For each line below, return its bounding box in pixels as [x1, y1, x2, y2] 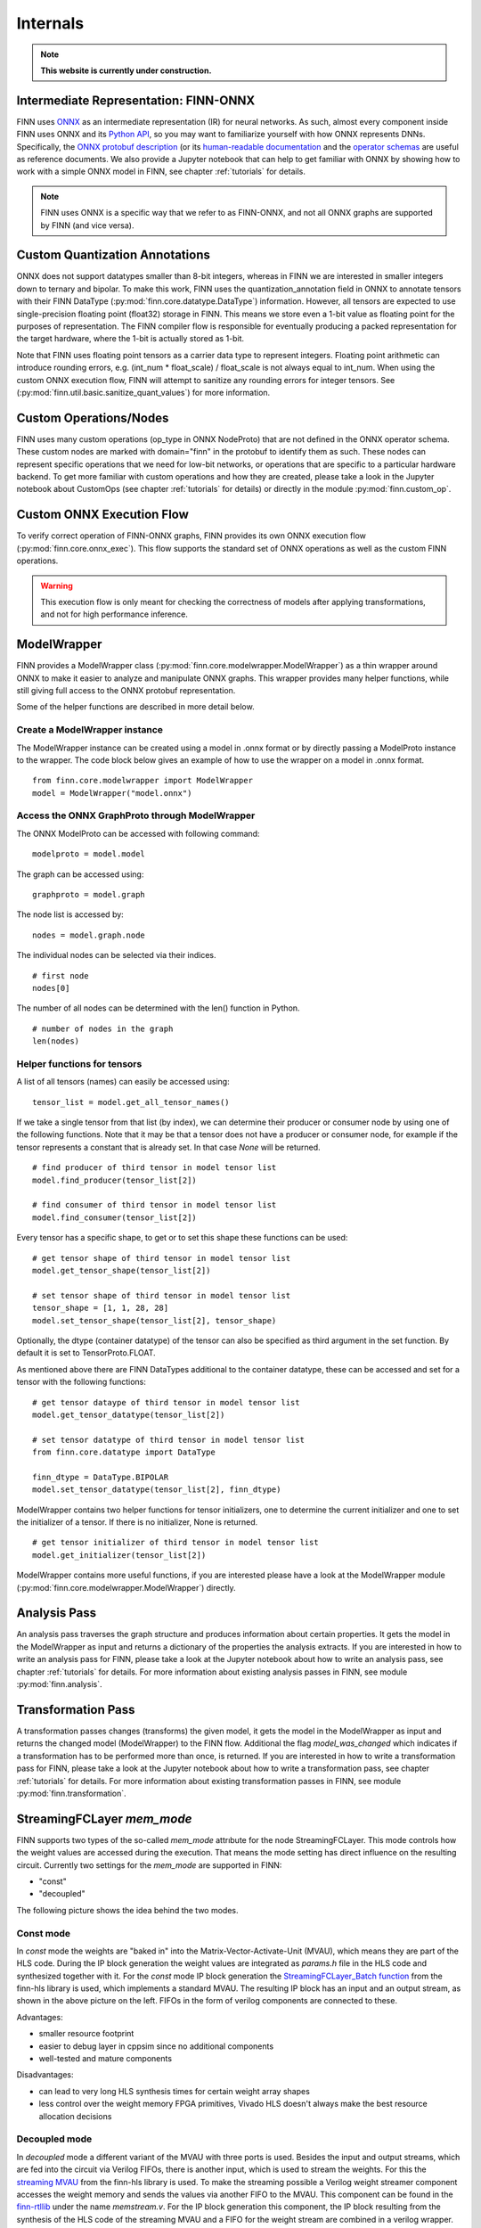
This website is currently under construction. [40, 65, 212, 76]
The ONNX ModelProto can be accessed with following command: [16, 828, 260, 839]
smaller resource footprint [38, 2028, 135, 2039]
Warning [40, 580, 73, 591]
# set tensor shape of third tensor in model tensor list [32, 1290, 291, 1300]
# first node [32, 971, 89, 980]
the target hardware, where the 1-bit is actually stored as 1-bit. [16, 333, 245, 344]
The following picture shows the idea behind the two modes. [16, 1904, 239, 1915]
